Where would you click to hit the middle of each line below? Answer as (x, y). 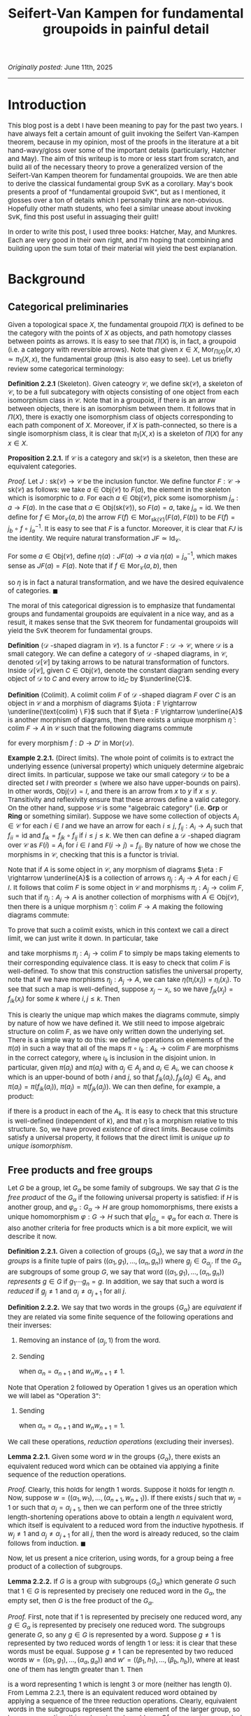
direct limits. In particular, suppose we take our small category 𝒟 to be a (119, 775)
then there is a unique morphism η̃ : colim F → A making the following (115, 907)
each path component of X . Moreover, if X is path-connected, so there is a (123, 425)
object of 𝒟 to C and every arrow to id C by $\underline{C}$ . (100, 680)
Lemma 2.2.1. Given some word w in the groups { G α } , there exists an (114, 1458)
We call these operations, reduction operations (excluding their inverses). (121, 1442)
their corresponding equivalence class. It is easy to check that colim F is (119, 963)
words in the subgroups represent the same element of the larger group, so (124, 1709)
